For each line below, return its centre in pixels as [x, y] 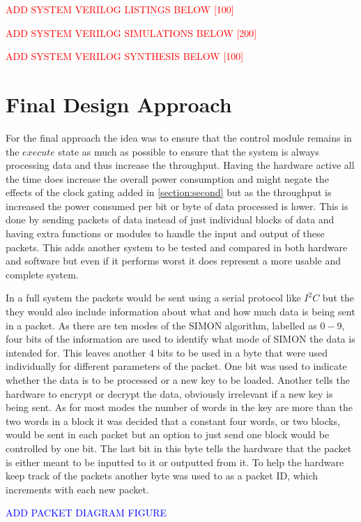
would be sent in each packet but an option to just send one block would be [168, 434]
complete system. [42, 274]
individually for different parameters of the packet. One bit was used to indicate [176, 366]
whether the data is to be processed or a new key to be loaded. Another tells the [178, 380]
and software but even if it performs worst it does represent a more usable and [173, 261]
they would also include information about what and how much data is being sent [180, 312]
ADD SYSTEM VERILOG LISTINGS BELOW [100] [120, 9]
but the [338, 298]
